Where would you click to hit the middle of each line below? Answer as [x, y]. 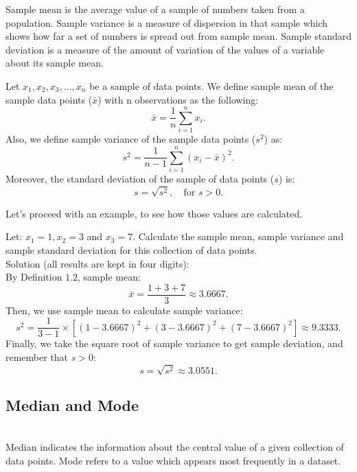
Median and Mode [72, 404]
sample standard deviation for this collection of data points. [131, 249]
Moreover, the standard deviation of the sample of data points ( [140, 178]
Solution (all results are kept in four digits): [97, 263]
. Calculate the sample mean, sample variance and [238, 236]
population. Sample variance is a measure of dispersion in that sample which [167, 22]
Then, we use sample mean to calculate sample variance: [124, 310]
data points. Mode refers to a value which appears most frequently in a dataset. [173, 460]
